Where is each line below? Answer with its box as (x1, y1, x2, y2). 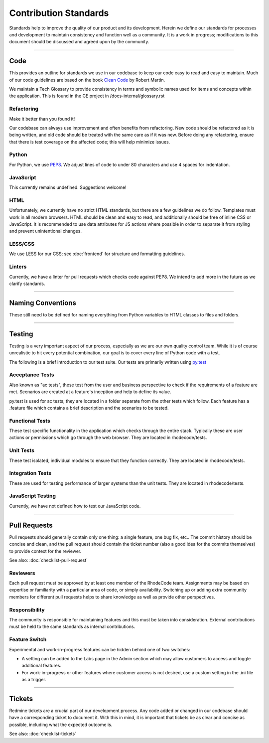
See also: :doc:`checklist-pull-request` (9, 557, 88, 563)
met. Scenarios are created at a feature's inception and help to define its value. (9, 389, 171, 395)
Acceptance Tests (9, 371, 54, 378)
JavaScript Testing (9, 492, 56, 499)
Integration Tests (9, 470, 52, 477)
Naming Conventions (9, 298, 77, 307)
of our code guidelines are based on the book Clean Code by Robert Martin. (9, 77, 165, 83)
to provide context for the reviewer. (9, 548, 82, 554)
